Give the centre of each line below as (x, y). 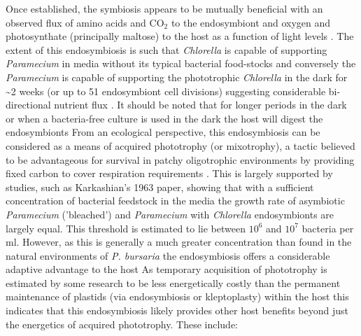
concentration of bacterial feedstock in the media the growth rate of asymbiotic (175, 201)
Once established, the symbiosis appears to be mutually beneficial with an (164, 8)
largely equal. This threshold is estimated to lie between (126, 228)
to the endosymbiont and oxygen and (251, 22)
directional (28, 105)
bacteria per (328, 228)
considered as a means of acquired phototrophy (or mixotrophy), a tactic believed (180, 145)
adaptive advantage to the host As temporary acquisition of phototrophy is (167, 269)
